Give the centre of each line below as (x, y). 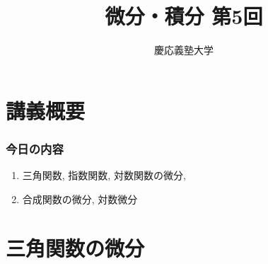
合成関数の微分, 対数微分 (80, 199)
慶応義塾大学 (184, 50)
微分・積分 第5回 (184, 16)
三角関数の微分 (75, 247)
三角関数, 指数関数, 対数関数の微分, (104, 175)
